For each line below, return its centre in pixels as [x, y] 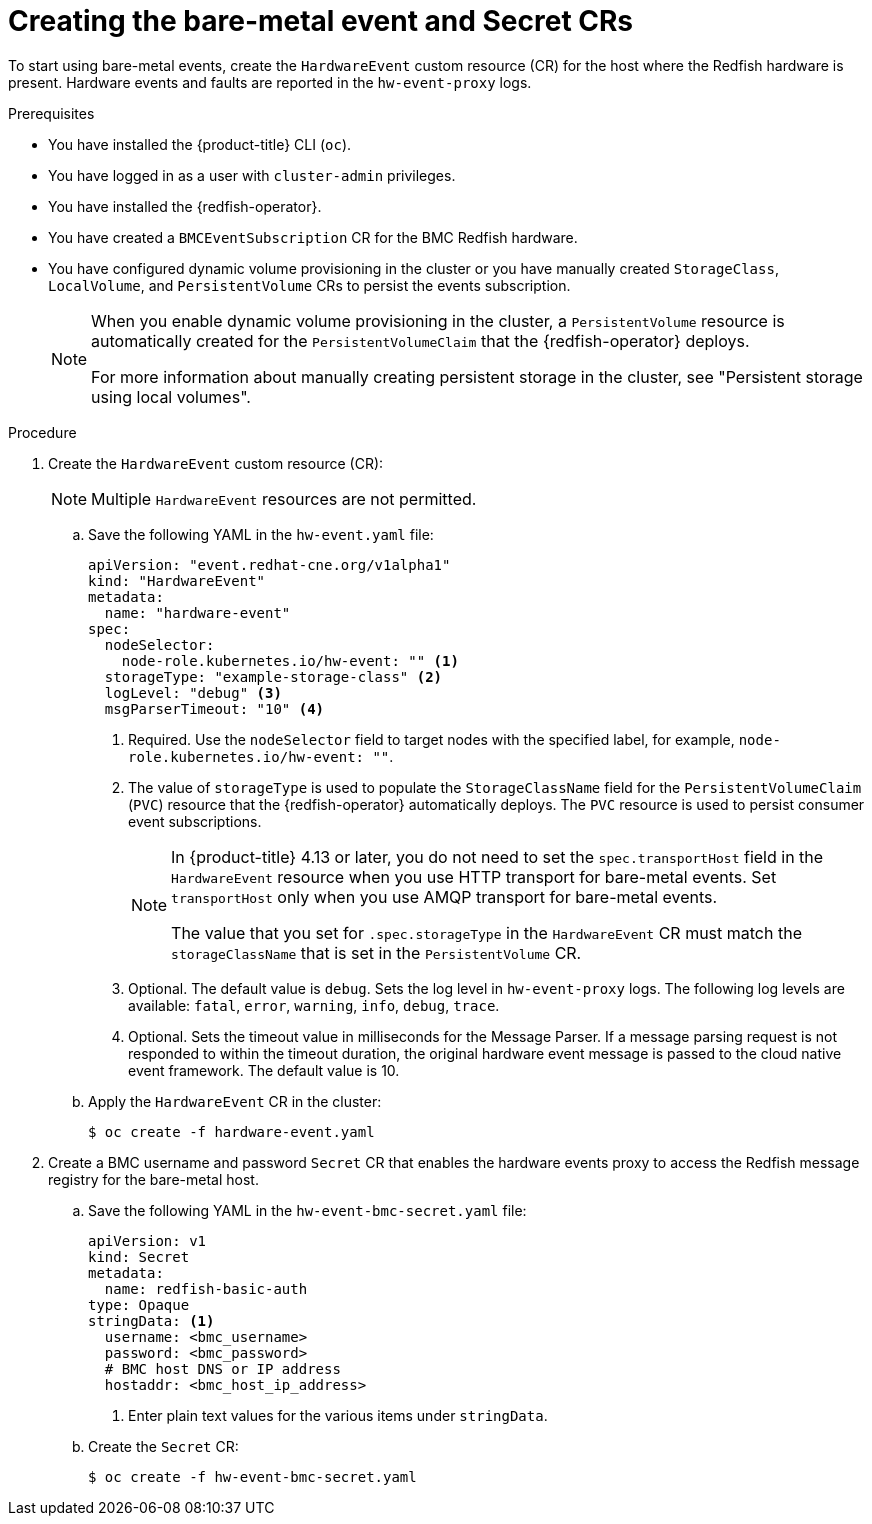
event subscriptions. [195, 821]
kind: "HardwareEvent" [177, 580]
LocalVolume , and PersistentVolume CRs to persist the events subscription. [309, 285]
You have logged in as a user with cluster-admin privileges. [252, 175]
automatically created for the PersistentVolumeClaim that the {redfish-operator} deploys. [420, 340]
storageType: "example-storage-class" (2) [273, 676]
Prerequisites [51, 113]
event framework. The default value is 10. [264, 1070]
